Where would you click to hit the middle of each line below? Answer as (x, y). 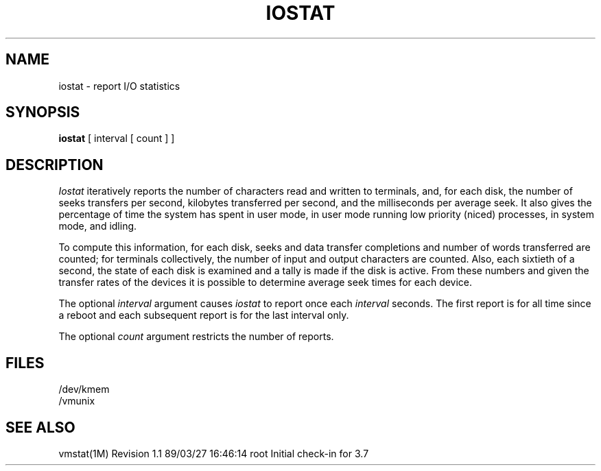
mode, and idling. (98, 226)
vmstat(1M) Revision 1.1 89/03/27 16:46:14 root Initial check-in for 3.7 (214, 453)
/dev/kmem (84, 389)
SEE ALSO (40, 427)
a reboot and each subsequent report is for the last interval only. (204, 315)
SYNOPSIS (43, 112)
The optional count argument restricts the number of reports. (196, 337)
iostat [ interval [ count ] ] (117, 138)
